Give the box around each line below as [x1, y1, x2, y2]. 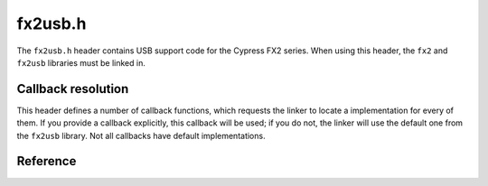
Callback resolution [16, 81, 129, 97]
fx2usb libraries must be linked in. [16, 57, 146, 68]
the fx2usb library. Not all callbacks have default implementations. [16, 130, 266, 141]
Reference [16, 153, 77, 169]
